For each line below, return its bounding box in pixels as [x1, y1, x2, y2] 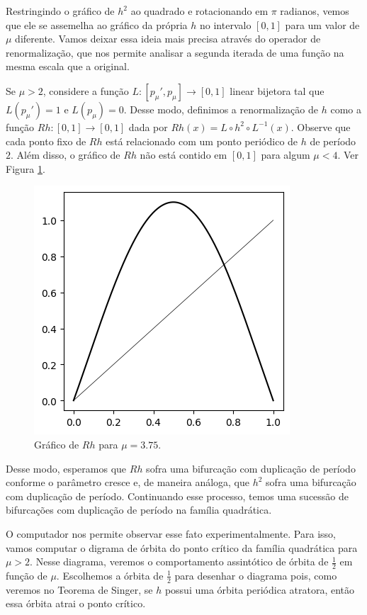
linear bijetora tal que [230, 83, 324, 98]
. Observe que [290, 119, 351, 134]
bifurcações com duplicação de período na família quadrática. [6, 502, 272, 517]
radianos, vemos [280, 4, 349, 18]
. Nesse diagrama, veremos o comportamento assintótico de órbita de [30, 554, 329, 569]
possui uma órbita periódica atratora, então [164, 582, 355, 597]
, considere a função [43, 83, 129, 98]
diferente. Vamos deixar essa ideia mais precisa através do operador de [15, 31, 321, 46]
